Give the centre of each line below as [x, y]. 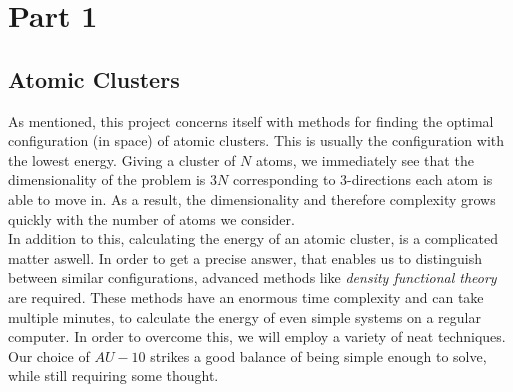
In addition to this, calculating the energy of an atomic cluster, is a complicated [253, 238]
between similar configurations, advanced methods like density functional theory [252, 277]
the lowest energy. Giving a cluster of [122, 159]
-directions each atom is [420, 179]
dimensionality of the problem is [107, 179]
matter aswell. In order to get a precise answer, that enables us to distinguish [245, 257]
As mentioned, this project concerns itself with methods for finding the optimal [251, 120]
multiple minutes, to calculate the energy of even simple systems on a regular [244, 316]
